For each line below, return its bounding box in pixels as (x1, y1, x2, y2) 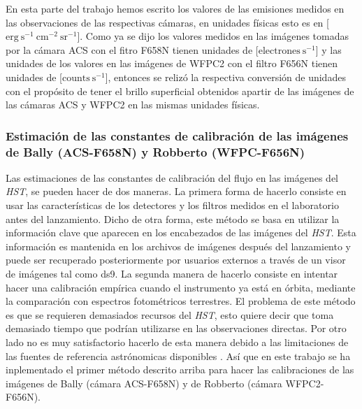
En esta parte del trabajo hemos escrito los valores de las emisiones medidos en (6, 1, 345, 15)
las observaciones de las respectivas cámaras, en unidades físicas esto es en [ (6, 15, 329, 29)
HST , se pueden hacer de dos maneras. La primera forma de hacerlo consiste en (6, 184, 347, 199)
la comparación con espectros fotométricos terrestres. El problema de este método (6, 294, 356, 308)
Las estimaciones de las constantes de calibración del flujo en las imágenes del (6, 170, 338, 185)
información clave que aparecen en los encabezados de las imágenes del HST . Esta (6, 225, 356, 240)
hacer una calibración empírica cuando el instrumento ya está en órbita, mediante (6, 280, 356, 294)
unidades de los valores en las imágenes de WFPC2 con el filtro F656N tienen (6, 56, 338, 71)
